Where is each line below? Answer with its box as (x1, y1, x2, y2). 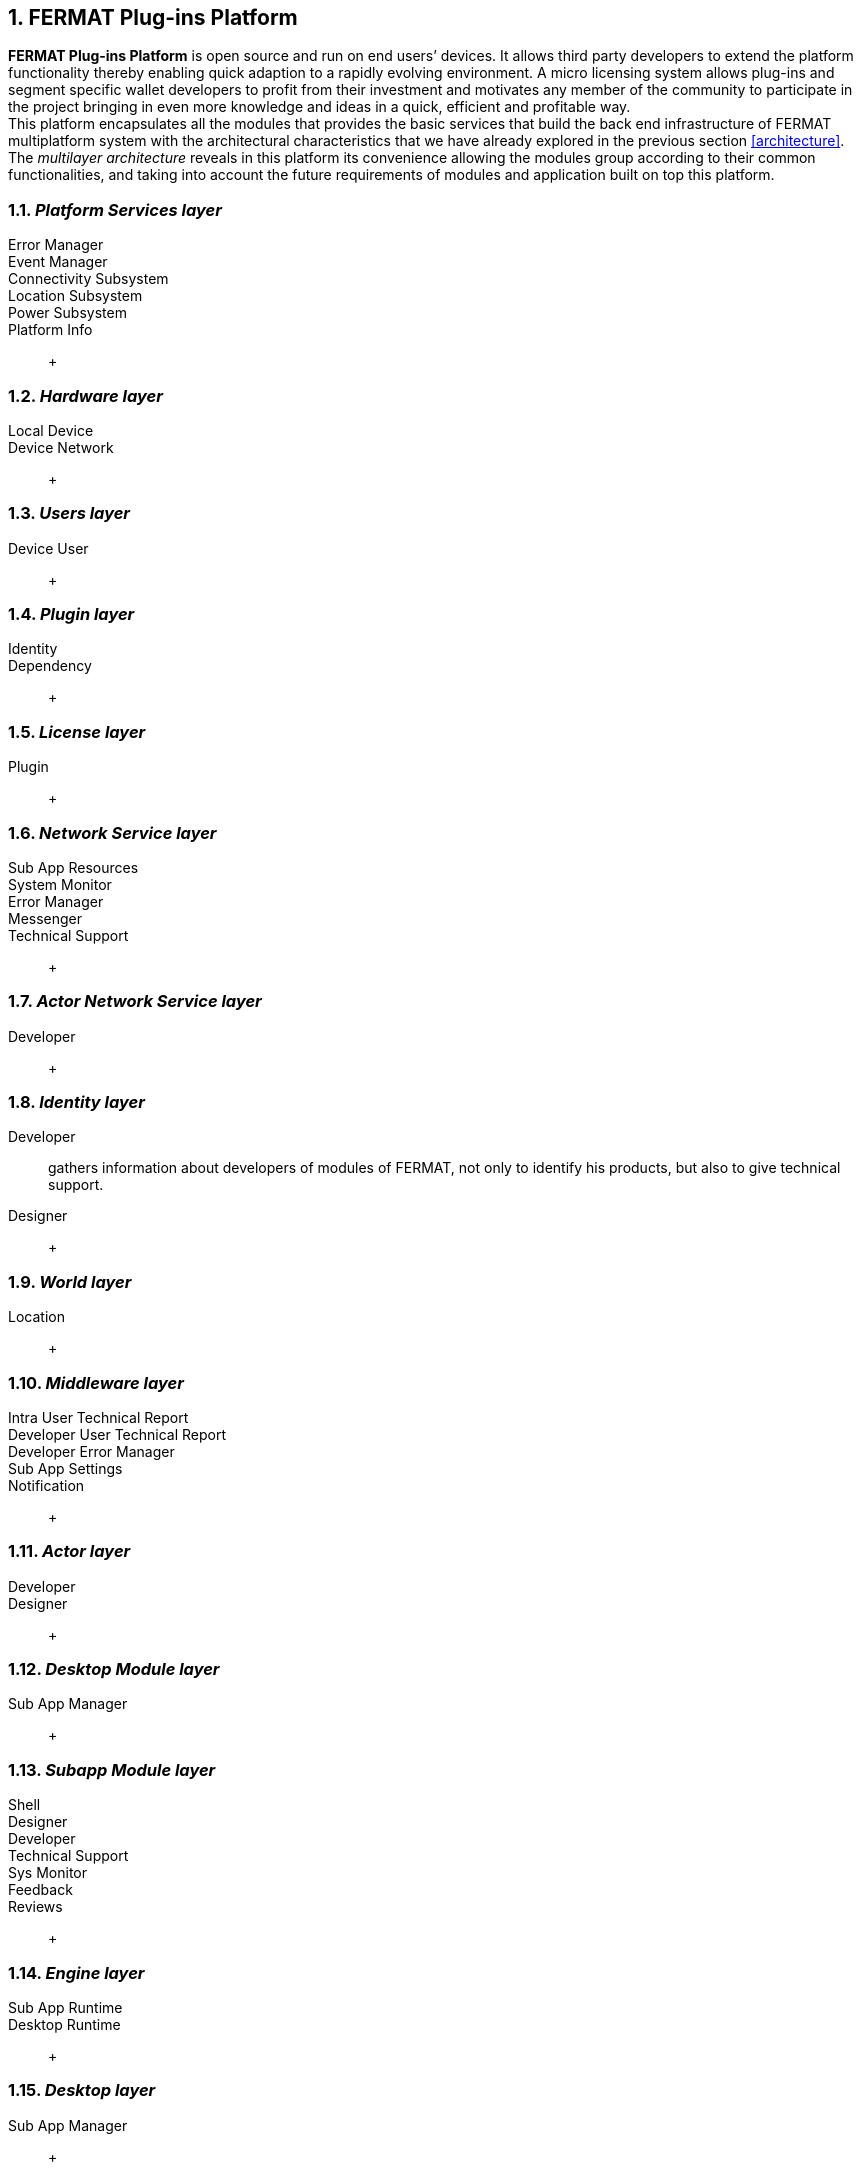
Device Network (8, 438, 114, 456)
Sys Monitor (8, 1864, 87, 1882)
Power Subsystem (8, 304, 127, 322)
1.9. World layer (8, 1271, 132, 1292)
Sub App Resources (8, 858, 139, 876)
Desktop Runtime (8, 2015, 121, 2033)
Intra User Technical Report (8, 1408, 189, 1426)
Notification (8, 1476, 85, 1494)
